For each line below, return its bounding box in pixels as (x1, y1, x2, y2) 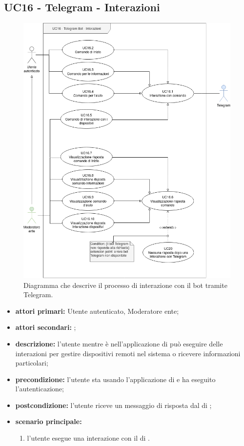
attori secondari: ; (15, 322, 76, 332)
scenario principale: (15, 416, 82, 426)
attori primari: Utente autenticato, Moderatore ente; (15, 305, 179, 316)
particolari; (15, 358, 48, 368)
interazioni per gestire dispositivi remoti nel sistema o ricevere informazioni (15, 348, 241, 358)
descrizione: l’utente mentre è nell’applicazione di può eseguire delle (15, 338, 223, 348)
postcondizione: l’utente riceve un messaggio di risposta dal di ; (15, 400, 212, 410)
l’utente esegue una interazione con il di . (27, 433, 150, 443)
